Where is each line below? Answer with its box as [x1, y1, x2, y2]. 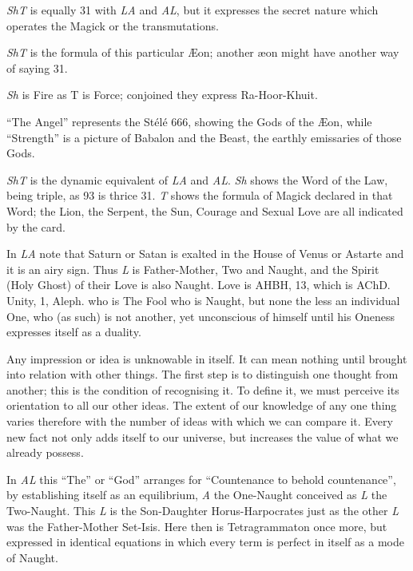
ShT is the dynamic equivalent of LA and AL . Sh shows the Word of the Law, [6, 171, 388, 188]
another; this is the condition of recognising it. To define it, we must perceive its [6, 381, 399, 398]
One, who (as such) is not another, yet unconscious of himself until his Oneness [6, 307, 395, 324]
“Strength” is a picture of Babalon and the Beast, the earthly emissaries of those [6, 129, 402, 145]
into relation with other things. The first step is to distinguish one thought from [6, 366, 399, 383]
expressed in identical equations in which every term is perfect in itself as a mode [6, 533, 404, 550]
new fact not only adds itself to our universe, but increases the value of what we [6, 428, 399, 445]
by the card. [6, 218, 66, 235]
